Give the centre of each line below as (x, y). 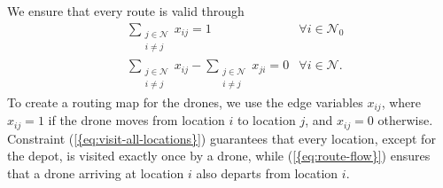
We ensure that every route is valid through (126, 11)
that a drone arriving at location (96, 173)
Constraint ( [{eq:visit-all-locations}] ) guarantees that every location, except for (221, 138)
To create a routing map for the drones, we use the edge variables (185, 102)
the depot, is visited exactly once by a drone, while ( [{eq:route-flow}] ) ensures (219, 156)
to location (266, 120)
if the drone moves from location (136, 120)
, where (401, 102)
